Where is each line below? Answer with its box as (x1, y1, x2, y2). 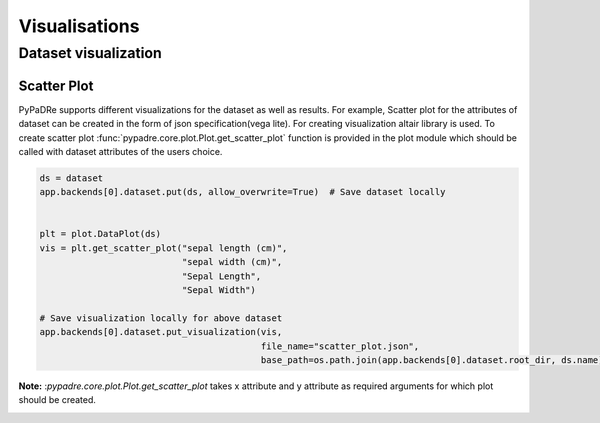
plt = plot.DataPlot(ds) (39, 228, 162, 240)
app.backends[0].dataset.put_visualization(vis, (39, 326, 283, 338)
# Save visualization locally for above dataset (39, 312, 283, 324)
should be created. (18, 394, 97, 406)
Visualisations (18, 15, 140, 37)
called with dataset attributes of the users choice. (18, 145, 223, 157)
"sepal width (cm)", (181, 256, 283, 268)
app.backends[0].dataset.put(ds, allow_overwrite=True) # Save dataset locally (39, 186, 446, 198)
